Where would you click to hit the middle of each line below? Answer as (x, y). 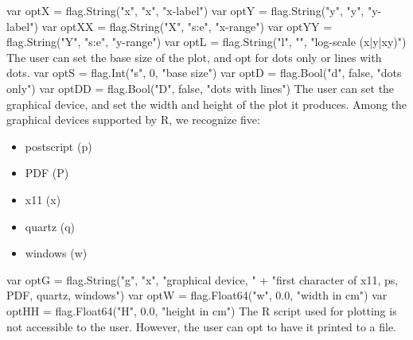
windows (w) (56, 253)
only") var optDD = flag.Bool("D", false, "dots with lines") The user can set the (201, 88)
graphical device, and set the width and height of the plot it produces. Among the (207, 104)
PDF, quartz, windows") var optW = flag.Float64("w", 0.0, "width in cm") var (197, 295)
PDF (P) (47, 173)
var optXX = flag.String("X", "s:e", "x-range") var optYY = (187, 26)
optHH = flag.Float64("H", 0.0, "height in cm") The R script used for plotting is (202, 310)
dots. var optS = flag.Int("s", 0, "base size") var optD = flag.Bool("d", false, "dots (204, 73)
